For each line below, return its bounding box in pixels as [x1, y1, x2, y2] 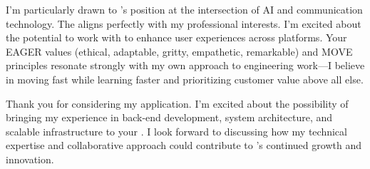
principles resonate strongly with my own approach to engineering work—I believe [6, 58, 365, 73]
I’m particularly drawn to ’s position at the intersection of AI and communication [6, 2, 363, 16]
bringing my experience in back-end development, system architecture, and [6, 110, 333, 125]
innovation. [6, 151, 54, 166]
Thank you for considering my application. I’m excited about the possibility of [6, 96, 349, 111]
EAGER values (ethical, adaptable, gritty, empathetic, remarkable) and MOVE [6, 43, 353, 58]
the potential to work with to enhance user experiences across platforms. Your [6, 30, 347, 45]
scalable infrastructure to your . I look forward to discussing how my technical [6, 123, 347, 138]
